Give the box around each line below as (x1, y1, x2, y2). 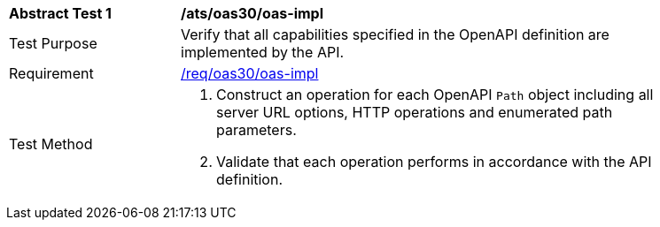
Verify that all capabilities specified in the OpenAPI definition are (181, 26, 610, 43)
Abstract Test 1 (9, 4, 112, 22)
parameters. (216, 121, 297, 139)
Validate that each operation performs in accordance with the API (216, 153, 652, 170)
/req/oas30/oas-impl (181, 64, 319, 82)
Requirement (9, 64, 94, 82)
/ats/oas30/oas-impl (181, 4, 324, 22)
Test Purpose (9, 34, 97, 52)
